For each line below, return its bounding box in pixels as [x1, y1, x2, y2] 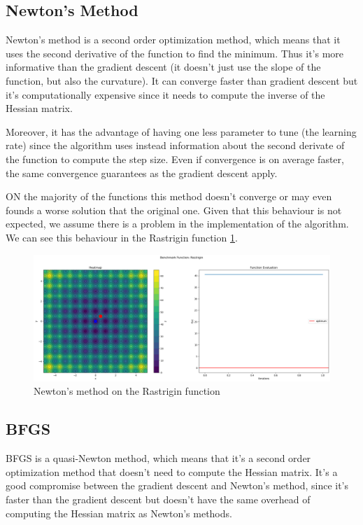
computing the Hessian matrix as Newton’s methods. [6, 505, 232, 520]
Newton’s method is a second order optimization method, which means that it [6, 32, 341, 47]
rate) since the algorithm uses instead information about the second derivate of [6, 138, 345, 153]
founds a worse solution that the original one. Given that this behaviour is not [6, 202, 342, 217]
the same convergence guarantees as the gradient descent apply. [6, 165, 278, 180]
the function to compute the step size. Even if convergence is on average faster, [6, 151, 344, 166]
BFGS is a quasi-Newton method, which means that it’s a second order [6, 451, 311, 465]
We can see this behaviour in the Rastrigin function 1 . [6, 230, 238, 244]
